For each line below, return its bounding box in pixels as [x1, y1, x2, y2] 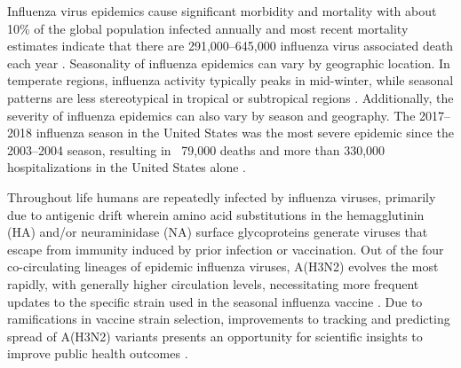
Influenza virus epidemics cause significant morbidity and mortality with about [7, 2, 437, 20]
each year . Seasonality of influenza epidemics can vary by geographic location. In [7, 53, 450, 72]
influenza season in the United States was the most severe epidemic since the [36, 123, 454, 142]
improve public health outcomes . [7, 344, 188, 363]
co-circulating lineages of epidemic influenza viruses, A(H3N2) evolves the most [7, 257, 439, 276]
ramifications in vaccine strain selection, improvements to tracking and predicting [7, 309, 450, 328]
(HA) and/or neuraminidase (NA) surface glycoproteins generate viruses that [7, 223, 428, 241]
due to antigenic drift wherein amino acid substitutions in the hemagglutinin [7, 205, 425, 223]
